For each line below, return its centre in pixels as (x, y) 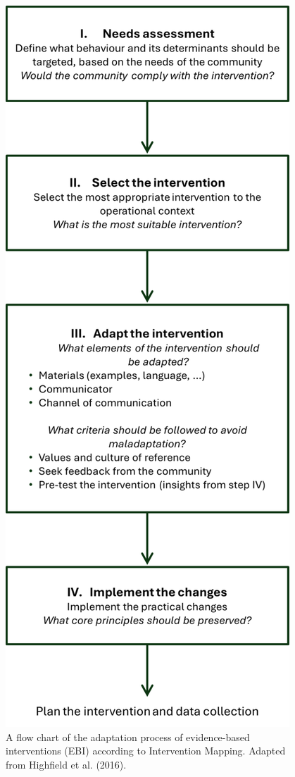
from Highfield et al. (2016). (66, 764)
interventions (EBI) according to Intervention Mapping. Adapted (146, 751)
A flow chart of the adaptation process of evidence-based (128, 736)
